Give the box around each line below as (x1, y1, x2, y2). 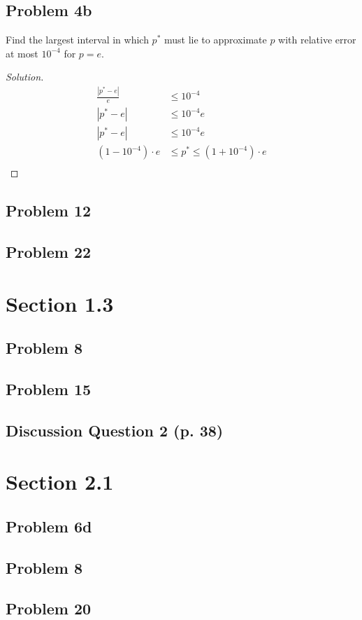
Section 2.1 (6, 467, 114, 496)
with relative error (278, 32, 356, 47)
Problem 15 (6, 378, 92, 399)
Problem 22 (6, 241, 92, 263)
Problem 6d (6, 515, 92, 537)
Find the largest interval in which (6, 32, 149, 47)
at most (6, 46, 38, 60)
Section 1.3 (6, 289, 114, 317)
